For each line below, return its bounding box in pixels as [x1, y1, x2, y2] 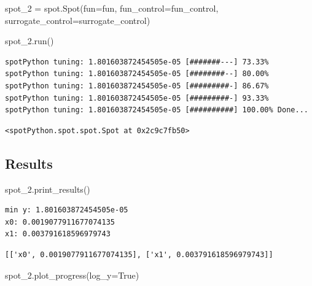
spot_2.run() [5, 34, 54, 47]
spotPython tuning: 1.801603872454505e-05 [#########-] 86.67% [5, 81, 269, 90]
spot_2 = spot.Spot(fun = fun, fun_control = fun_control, [5, 2, 219, 14]
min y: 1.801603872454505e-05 [5, 206, 128, 215]
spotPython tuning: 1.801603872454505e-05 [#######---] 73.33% [5, 57, 269, 66]
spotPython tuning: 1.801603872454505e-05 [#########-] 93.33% [5, 93, 269, 102]
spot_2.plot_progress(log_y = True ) [5, 268, 139, 281]
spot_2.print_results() [5, 182, 90, 195]
